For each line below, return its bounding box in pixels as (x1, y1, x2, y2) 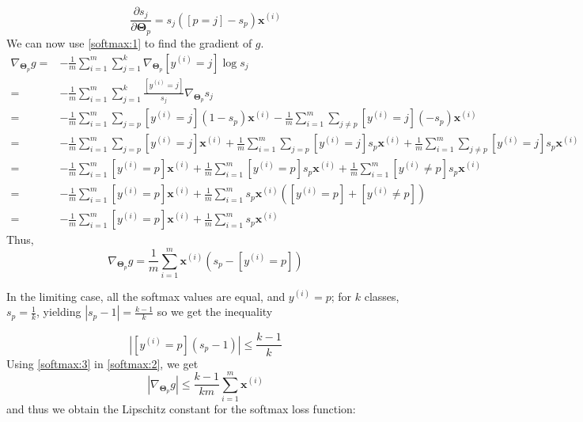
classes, (364, 287, 399, 304)
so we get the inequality (157, 303, 273, 320)
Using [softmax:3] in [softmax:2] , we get (6, 355, 199, 371)
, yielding (36, 303, 81, 320)
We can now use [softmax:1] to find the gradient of (6, 34, 252, 51)
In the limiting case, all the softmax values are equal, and (6, 287, 286, 304)
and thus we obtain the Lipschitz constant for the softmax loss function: (6, 401, 356, 417)
